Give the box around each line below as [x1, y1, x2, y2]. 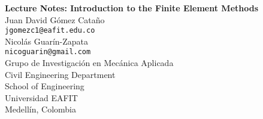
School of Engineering [5, 80, 84, 92]
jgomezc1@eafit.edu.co [5, 26, 95, 35]
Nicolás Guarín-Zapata [5, 35, 89, 47]
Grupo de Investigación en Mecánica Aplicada [5, 57, 174, 69]
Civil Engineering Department [5, 68, 116, 80]
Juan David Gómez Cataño [5, 13, 105, 26]
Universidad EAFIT [5, 91, 78, 104]
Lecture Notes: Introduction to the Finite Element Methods [5, 2, 259, 14]
